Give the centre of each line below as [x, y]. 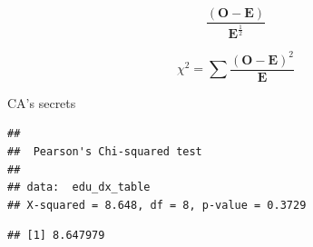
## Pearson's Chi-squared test [105, 152]
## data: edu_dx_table [79, 188]
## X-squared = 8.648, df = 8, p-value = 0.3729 [157, 205]
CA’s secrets [42, 102]
